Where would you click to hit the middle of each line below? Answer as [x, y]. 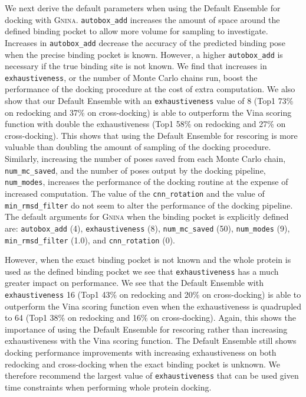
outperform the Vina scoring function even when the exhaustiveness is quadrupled [153, 306]
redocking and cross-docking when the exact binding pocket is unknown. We [142, 364]
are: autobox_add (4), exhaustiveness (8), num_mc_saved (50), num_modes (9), [147, 228]
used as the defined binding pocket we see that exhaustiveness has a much [142, 271]
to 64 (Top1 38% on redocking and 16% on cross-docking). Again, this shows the [150, 318]
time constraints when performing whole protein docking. [108, 387]
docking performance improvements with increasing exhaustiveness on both [141, 352]
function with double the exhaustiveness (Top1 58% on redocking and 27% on [145, 124]
